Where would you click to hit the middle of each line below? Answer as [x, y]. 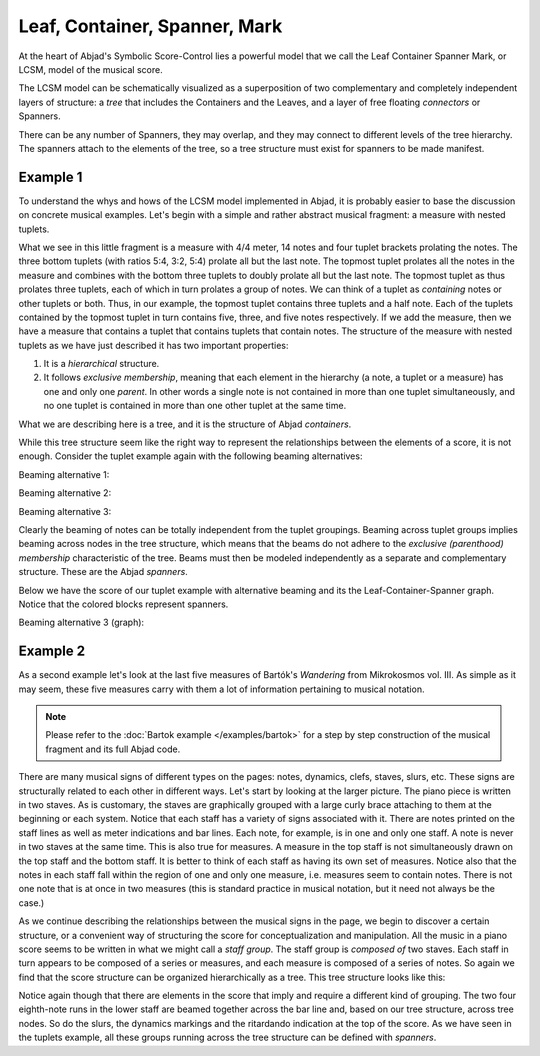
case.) [31, 902]
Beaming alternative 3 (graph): [81, 622]
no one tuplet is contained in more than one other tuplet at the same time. [195, 406]
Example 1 [50, 176]
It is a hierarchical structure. [101, 364]
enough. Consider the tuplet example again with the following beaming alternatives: [190, 456]
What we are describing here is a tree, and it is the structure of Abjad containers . [185, 424]
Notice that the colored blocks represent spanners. [123, 604]
